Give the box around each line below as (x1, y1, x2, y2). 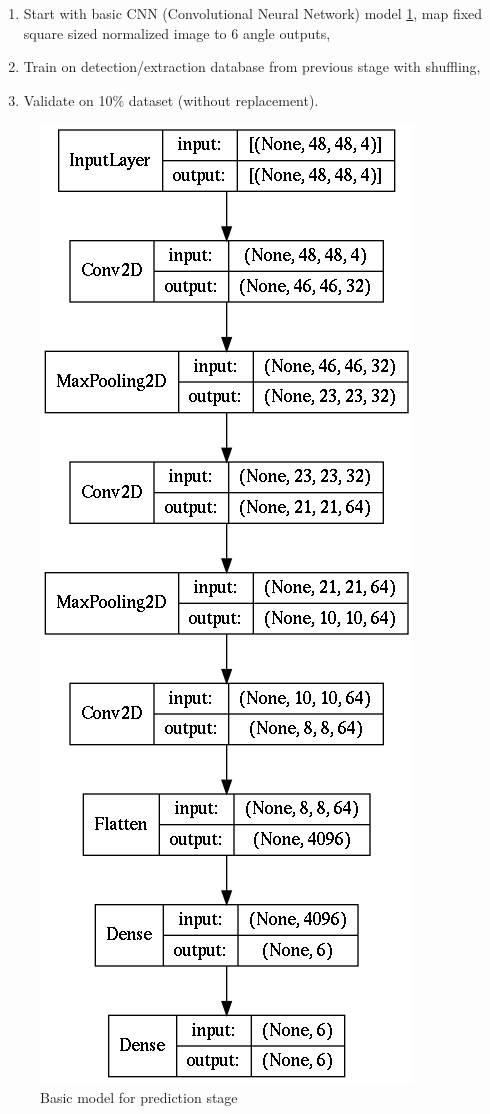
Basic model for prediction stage (40, 1086, 238, 1107)
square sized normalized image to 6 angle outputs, (23, 22, 331, 43)
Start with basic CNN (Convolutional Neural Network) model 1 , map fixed (23, 3, 483, 23)
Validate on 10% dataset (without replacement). (23, 89, 319, 110)
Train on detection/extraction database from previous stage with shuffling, (23, 56, 481, 77)
